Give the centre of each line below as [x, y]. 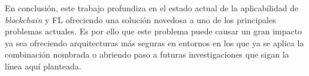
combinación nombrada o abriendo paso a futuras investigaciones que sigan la [147, 54]
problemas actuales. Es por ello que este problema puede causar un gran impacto [154, 31]
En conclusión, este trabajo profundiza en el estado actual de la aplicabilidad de [152, 8]
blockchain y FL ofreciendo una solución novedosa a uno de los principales [140, 19]
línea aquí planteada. [43, 66]
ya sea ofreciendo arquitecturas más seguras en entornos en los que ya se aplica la [154, 42]
